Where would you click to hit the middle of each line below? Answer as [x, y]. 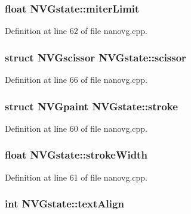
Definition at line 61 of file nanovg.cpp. [76, 177]
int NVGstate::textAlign [64, 204]
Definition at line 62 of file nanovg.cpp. [76, 31]
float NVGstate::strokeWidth [76, 155]
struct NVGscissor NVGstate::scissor [95, 57]
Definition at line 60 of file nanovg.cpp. [76, 128]
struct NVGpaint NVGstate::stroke [91, 106]
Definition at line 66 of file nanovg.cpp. [76, 80]
